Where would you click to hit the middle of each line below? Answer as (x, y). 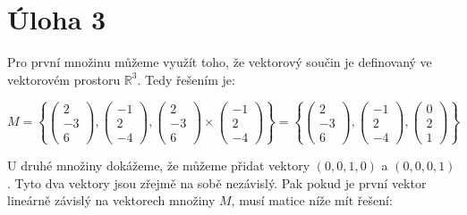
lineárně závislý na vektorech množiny (111, 200)
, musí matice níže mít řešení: (312, 200)
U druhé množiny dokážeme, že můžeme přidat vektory (159, 165)
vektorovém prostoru (64, 79)
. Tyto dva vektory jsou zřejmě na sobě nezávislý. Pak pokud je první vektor (217, 182)
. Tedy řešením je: (186, 79)
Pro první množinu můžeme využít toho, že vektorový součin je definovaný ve (220, 62)
